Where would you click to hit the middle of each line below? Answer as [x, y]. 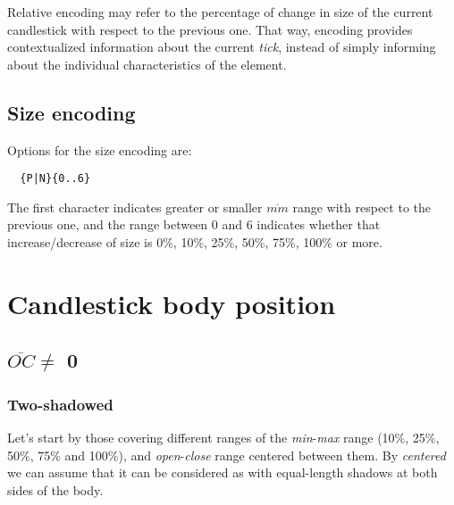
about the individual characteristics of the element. [147, 64]
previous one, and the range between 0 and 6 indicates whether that [194, 224]
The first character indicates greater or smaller [135, 207]
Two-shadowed [60, 404]
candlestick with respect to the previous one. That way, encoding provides [210, 29]
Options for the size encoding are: [100, 149]
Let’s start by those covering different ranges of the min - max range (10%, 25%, [223, 437]
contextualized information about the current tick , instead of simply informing [222, 47]
